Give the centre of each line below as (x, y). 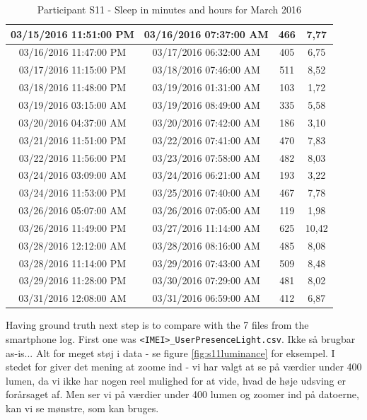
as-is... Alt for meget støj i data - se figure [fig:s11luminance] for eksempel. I (170, 352)
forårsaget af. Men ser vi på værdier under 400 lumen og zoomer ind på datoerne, (182, 394)
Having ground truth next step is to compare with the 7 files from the (157, 325)
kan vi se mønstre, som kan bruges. (82, 408)
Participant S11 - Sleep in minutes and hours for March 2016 (169, 9)
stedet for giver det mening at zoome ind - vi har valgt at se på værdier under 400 (184, 367)
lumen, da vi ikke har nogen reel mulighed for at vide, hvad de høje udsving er (176, 380)
